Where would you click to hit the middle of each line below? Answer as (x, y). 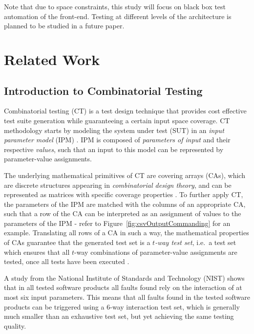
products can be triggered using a (54, 306)
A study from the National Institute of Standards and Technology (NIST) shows (124, 278)
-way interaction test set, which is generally (175, 306)
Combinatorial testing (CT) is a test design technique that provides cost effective (125, 111)
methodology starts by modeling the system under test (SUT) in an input (114, 130)
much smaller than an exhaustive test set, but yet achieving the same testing (119, 316)
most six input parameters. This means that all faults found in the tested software (127, 297)
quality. (15, 325)
